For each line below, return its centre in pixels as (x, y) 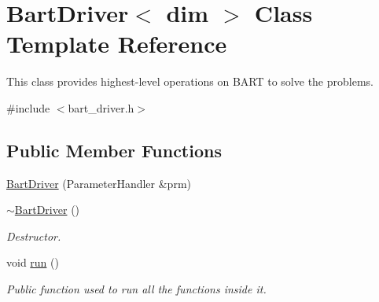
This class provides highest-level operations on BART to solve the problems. (190, 81)
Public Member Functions (114, 150)
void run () (33, 262)
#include (28, 107)
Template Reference (117, 44)
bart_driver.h (101, 107)
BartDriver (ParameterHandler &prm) (99, 183)
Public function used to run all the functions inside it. (136, 289)
